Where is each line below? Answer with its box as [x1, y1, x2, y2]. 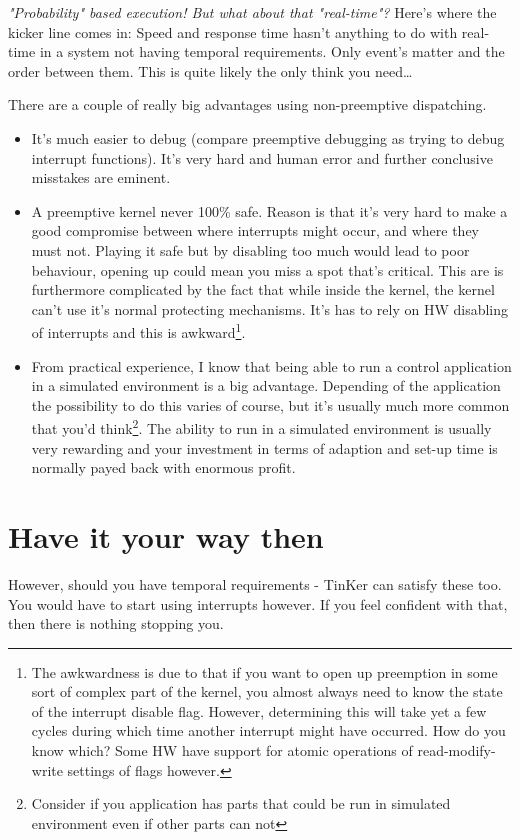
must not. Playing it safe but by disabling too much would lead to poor [31, 239, 470, 260]
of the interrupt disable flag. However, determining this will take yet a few [31, 700, 487, 721]
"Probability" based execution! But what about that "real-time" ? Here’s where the [8, 2, 497, 22]
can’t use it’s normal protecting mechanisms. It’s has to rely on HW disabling [31, 298, 509, 319]
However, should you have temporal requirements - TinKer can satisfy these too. [8, 573, 502, 594]
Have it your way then [8, 515, 324, 556]
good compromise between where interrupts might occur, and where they [31, 220, 479, 241]
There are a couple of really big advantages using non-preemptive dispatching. [8, 94, 487, 115]
